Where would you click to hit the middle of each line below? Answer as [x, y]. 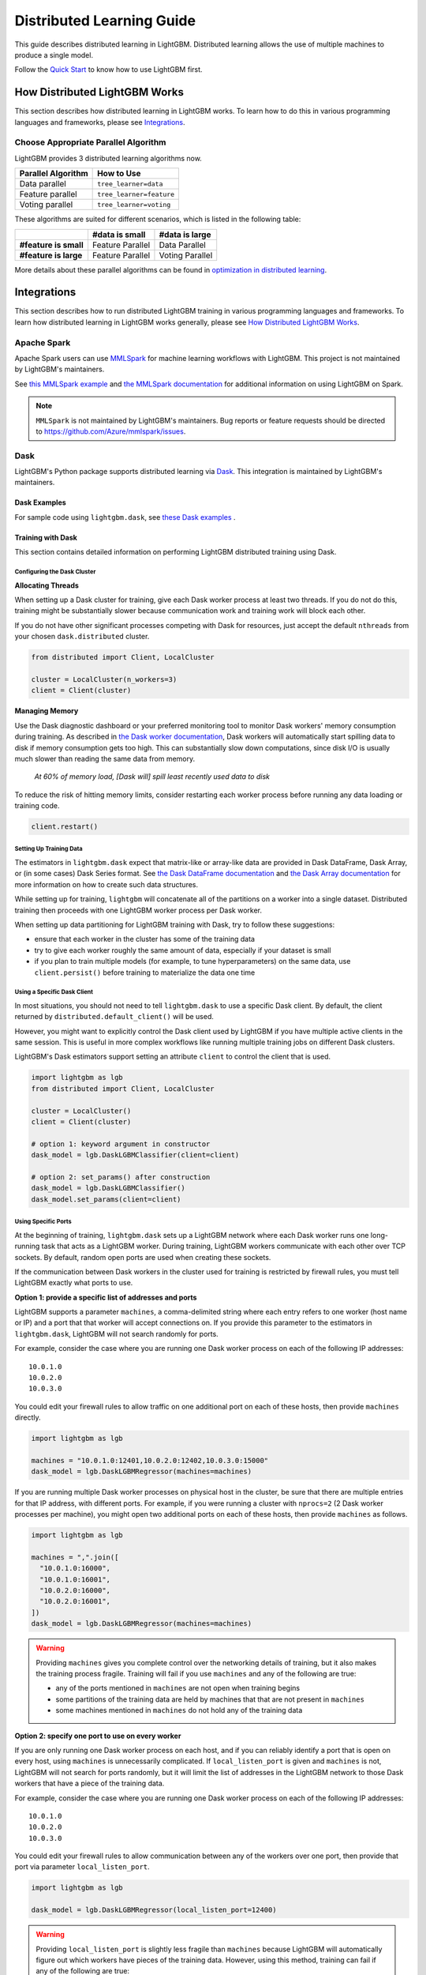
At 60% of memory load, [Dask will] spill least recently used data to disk [152, 777]
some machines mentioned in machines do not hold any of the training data [179, 1710]
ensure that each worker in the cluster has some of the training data [145, 939]
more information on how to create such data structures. [106, 884]
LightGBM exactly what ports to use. [74, 1283]
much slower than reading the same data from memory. [105, 758]
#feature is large [51, 255]
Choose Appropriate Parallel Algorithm [90, 142]
